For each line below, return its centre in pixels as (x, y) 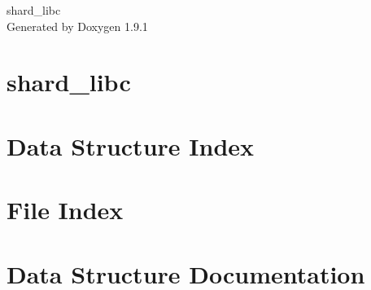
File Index (65, 210)
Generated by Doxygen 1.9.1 (77, 26)
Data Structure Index (131, 145)
